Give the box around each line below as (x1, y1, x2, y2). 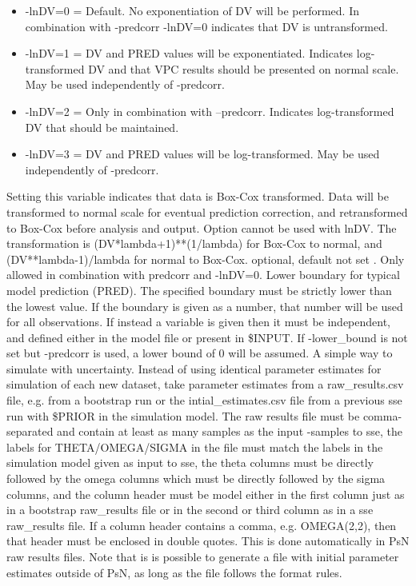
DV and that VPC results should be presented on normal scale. (88, 60, 399, 77)
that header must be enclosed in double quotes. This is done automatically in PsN (6, 532, 410, 549)
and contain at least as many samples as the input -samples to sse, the (57, 423, 403, 440)
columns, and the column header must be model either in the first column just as (6, 485, 405, 502)
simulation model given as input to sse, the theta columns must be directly (6, 454, 374, 471)
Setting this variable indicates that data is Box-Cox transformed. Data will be (6, 188, 389, 205)
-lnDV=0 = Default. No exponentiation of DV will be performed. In (25, 2, 359, 18)
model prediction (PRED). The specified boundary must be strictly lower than (6, 281, 392, 298)
